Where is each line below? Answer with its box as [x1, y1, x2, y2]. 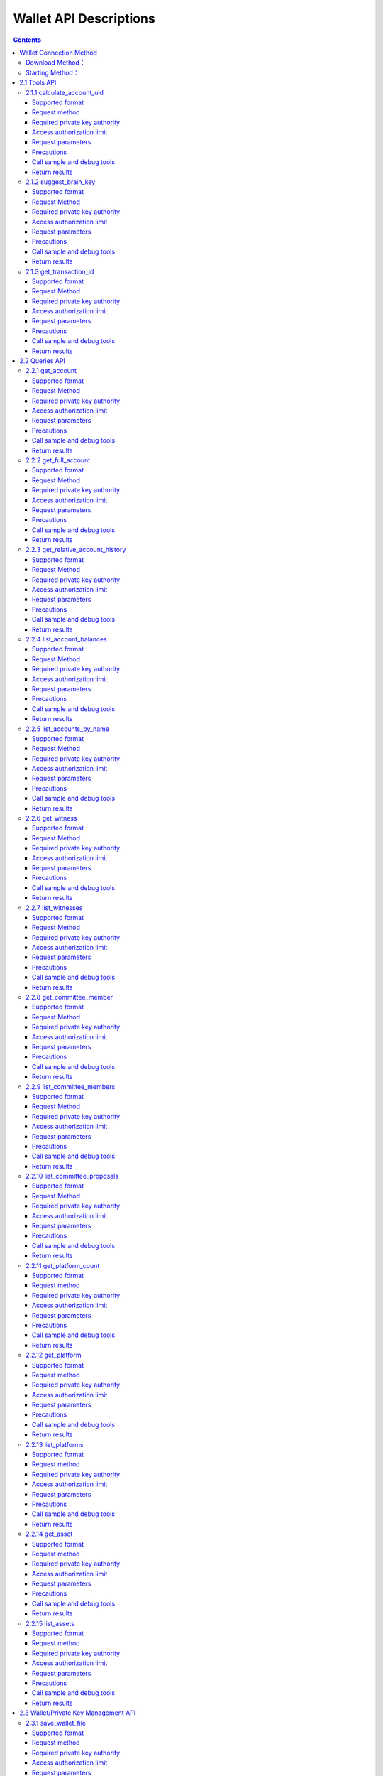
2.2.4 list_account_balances [26, 634, 108, 643]
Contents [13, 36, 42, 44]
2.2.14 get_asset [26, 1529, 73, 1538]
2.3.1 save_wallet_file [26, 1718, 87, 1727]
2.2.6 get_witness [26, 814, 77, 823]
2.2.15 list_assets [26, 1619, 74, 1628]
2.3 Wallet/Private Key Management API [19, 1709, 136, 1717]
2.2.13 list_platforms [26, 1440, 84, 1449]
